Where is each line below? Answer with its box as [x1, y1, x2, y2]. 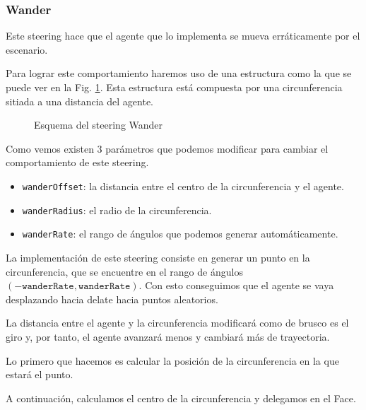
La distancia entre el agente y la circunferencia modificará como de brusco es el [6, 315, 349, 330]
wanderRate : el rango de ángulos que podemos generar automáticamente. [22, 226, 338, 241]
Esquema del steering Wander [34, 117, 163, 132]
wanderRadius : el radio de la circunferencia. [22, 202, 212, 217]
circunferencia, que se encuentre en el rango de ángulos [6, 264, 243, 279]
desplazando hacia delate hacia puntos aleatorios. [6, 291, 218, 306]
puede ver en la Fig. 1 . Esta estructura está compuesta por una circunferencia [6, 80, 343, 94]
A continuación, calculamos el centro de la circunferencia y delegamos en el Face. [6, 390, 356, 405]
